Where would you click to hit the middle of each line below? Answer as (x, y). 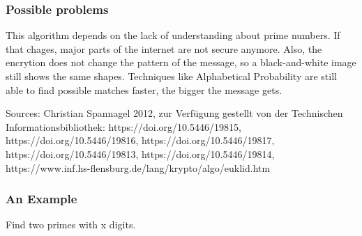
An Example (42, 199)
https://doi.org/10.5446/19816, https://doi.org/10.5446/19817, (140, 140)
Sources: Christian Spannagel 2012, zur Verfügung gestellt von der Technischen (174, 113)
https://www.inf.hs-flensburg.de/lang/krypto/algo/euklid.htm (138, 167)
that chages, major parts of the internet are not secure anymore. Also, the (164, 48)
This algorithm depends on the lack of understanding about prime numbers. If (173, 35)
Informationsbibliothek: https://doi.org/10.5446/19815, (123, 126)
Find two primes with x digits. (71, 225)
